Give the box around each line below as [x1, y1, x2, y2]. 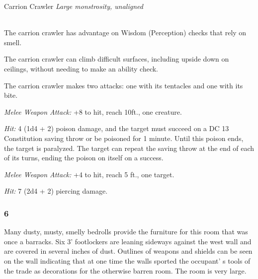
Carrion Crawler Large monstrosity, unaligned [4, 1, 143, 11]
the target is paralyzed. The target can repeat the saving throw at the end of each [4, 142, 255, 153]
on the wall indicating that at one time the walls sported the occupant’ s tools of [4, 255, 251, 266]
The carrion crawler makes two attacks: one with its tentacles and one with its [4, 80, 243, 90]
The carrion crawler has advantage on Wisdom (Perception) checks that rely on [4, 27, 247, 38]
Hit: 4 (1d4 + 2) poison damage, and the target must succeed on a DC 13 [4, 123, 229, 134]
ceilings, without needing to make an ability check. [4, 63, 159, 73]
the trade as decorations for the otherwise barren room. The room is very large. [4, 265, 247, 276]
